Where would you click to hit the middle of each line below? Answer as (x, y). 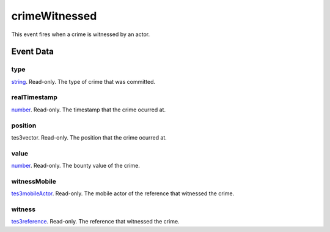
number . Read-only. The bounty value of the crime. (75, 166)
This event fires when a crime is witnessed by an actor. (80, 34)
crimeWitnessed (54, 16)
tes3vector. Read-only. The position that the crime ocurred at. (89, 137)
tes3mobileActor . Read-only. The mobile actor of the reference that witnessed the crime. (123, 193)
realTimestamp (35, 97)
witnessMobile (34, 181)
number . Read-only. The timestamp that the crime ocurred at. (89, 110)
